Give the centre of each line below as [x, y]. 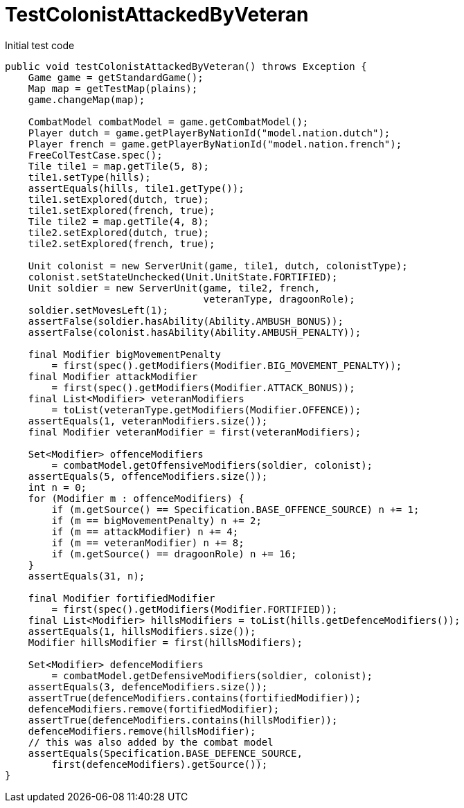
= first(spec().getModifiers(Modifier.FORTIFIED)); [195, 609]
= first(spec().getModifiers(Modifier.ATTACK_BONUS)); [203, 387]
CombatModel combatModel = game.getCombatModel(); [168, 122]
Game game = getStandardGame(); [116, 77]
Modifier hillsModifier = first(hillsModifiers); [165, 642]
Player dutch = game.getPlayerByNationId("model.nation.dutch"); [209, 133]
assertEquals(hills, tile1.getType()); [136, 188]
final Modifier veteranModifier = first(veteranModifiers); [195, 432]
